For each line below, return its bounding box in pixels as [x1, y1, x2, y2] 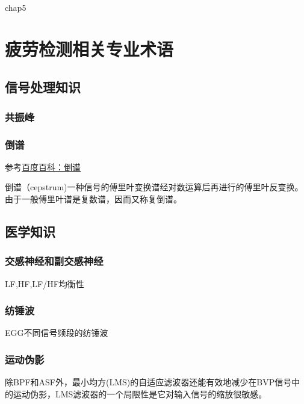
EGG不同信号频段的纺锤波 [5, 326, 108, 339]
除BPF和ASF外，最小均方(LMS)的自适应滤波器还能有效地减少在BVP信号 [5, 376, 292, 388]
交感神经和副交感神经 [5, 253, 104, 269]
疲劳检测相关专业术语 [5, 36, 174, 61]
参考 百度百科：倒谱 [5, 160, 81, 173]
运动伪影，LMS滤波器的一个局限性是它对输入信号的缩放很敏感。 [13, 387, 267, 400]
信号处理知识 [5, 78, 81, 96]
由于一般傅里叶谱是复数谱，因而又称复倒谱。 [5, 193, 182, 205]
